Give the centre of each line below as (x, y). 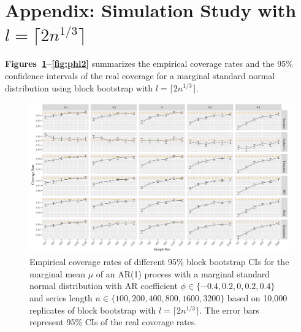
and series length (61, 298)
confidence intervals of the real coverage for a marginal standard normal (140, 75)
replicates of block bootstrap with (93, 310)
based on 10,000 (257, 298)
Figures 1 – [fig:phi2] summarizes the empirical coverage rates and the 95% (149, 64)
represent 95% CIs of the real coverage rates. (113, 322)
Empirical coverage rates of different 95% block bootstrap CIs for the (159, 262)
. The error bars (229, 310)
